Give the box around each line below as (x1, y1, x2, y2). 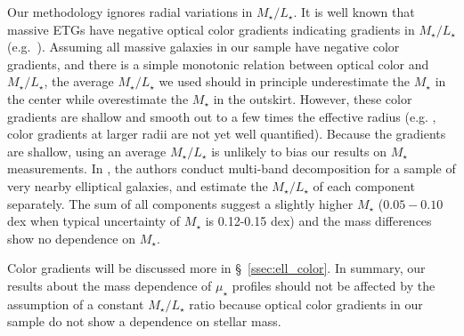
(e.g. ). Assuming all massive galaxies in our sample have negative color (7, 37, 400, 56)
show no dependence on (7, 228, 135, 247)
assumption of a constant (7, 294, 144, 313)
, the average (44, 72, 114, 91)
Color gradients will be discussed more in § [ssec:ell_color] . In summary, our (7, 259, 426, 277)
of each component (313, 176, 415, 195)
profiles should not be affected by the (232, 276, 436, 294)
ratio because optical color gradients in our (189, 294, 423, 313)
